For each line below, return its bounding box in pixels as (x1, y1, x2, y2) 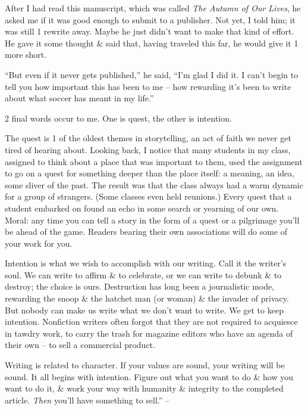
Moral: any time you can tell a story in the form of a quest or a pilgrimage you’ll (5, 213, 300, 226)
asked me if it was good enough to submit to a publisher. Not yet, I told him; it (5, 13, 296, 26)
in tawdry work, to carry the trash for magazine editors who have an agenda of (5, 327, 293, 339)
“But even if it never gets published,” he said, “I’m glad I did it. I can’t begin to (5, 68, 298, 80)
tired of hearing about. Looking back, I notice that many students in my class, (5, 143, 291, 156)
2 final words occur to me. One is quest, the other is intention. (5, 111, 232, 124)
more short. (5, 48, 47, 61)
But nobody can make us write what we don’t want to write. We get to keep (5, 303, 284, 316)
